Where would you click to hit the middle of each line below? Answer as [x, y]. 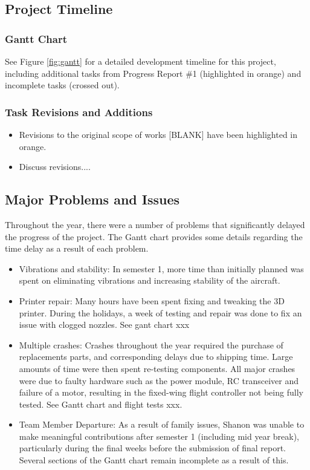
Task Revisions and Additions [79, 112]
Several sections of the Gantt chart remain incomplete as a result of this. [154, 460]
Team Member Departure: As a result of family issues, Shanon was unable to [162, 424]
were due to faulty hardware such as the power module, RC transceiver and [159, 380]
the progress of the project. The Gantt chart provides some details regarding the [154, 236]
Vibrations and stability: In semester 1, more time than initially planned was [161, 268]
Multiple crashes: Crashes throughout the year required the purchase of [151, 344]
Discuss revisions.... [55, 167]
